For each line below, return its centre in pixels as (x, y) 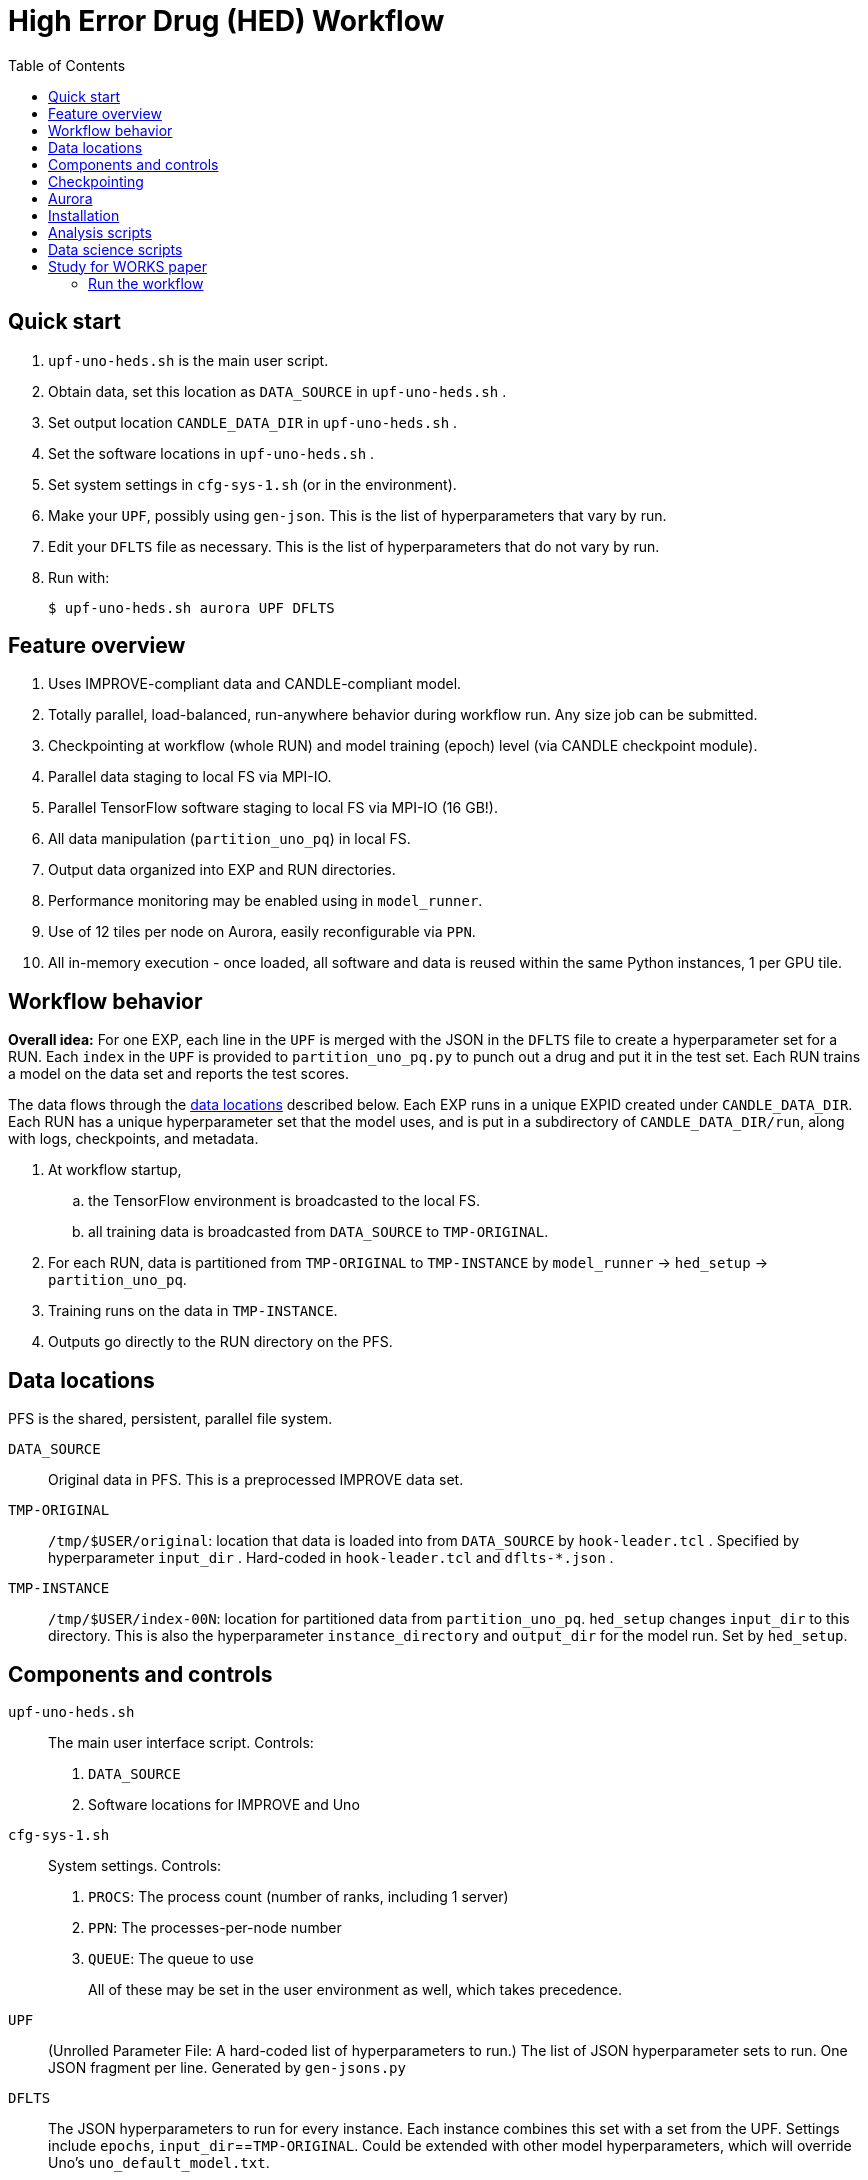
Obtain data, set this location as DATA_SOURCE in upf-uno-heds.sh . (277, 391)
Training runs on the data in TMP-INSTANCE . (193, 1311)
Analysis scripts (100, 232)
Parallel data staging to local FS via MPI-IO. (190, 777)
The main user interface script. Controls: (181, 1742)
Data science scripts (115, 249)
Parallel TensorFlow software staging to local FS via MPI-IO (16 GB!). (273, 808)
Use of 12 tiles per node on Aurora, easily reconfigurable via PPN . (262, 932)
